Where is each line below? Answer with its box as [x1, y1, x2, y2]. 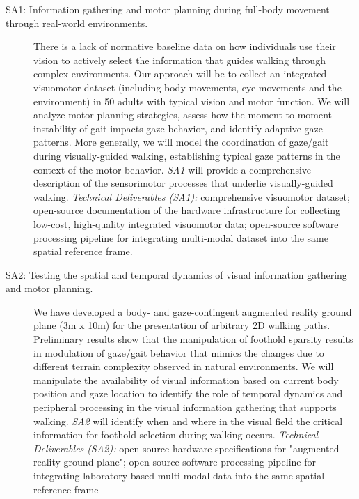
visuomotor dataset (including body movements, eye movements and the [33, 79, 342, 94]
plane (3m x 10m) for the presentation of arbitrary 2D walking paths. [33, 318, 330, 332]
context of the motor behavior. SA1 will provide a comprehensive [33, 162, 312, 176]
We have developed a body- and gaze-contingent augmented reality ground [33, 304, 352, 318]
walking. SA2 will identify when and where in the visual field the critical [33, 413, 343, 428]
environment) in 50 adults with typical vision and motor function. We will [33, 93, 350, 108]
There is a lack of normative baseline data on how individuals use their [33, 39, 336, 54]
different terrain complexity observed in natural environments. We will [33, 359, 334, 374]
